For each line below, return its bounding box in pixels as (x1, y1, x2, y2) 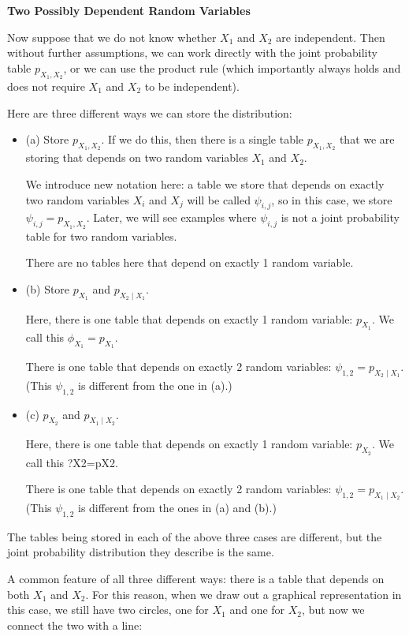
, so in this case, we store (271, 191, 392, 208)
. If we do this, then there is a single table (101, 131, 304, 148)
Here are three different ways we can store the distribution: (7, 104, 292, 121)
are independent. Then (276, 28, 385, 45)
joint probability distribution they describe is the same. (7, 544, 274, 560)
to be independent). (144, 77, 240, 94)
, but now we (302, 601, 365, 618)
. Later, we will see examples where (86, 209, 257, 226)
